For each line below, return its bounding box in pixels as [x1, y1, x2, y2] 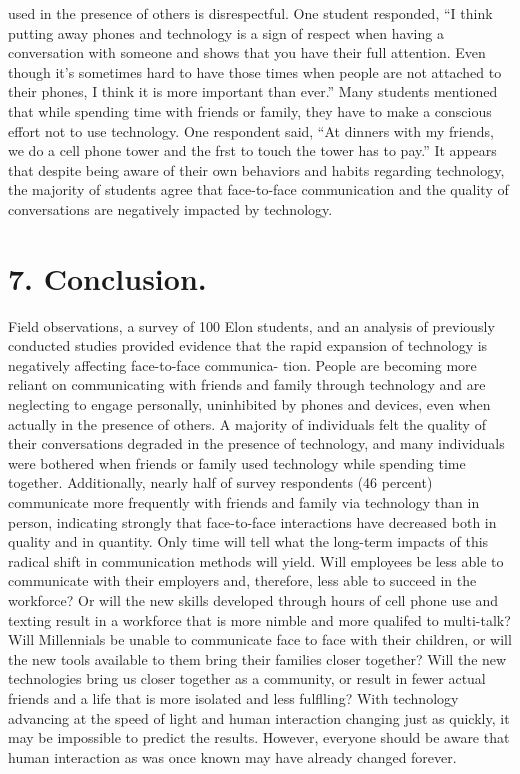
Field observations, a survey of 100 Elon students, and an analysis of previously [8, 315, 495, 336]
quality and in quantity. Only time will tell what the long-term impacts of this [8, 531, 489, 552]
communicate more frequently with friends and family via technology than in [8, 492, 480, 512]
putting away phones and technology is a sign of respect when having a [8, 22, 444, 43]
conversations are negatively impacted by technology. [8, 198, 333, 219]
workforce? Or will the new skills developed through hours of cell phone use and [8, 589, 499, 610]
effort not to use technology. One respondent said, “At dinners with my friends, [8, 120, 494, 141]
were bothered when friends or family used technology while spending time [8, 452, 466, 473]
